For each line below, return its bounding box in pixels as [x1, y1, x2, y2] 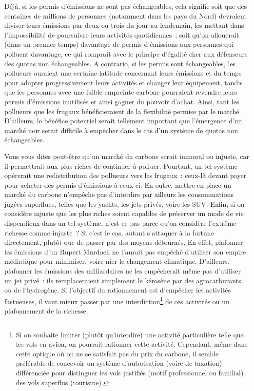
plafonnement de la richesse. [4, 306, 88, 316]
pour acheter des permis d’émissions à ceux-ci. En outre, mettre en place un [4, 179, 232, 190]
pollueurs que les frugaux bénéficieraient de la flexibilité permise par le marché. [4, 106, 241, 116]
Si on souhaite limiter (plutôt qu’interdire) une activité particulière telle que [16, 329, 244, 339]
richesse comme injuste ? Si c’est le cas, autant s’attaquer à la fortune [4, 227, 214, 237]
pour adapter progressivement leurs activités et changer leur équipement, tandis [4, 77, 243, 87]
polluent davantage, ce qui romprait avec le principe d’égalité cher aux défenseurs [4, 48, 248, 59]
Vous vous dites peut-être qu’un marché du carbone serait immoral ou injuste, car [4, 151, 249, 161]
